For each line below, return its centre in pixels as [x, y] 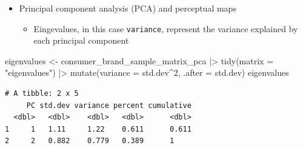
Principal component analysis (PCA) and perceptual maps [128, 8]
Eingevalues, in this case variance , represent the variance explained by [166, 28]
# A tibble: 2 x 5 [42, 94]
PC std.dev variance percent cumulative [109, 105]
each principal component [81, 40]
